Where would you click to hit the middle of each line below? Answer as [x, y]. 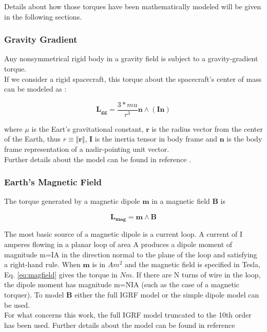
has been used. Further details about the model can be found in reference [120, 325]
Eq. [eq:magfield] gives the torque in [61, 274]
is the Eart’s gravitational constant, [88, 128]
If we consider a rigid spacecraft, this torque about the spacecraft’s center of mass [133, 78]
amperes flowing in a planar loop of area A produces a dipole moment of [118, 244]
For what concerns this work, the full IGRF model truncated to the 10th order [128, 315]
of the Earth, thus [32, 139]
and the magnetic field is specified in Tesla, [192, 264]
